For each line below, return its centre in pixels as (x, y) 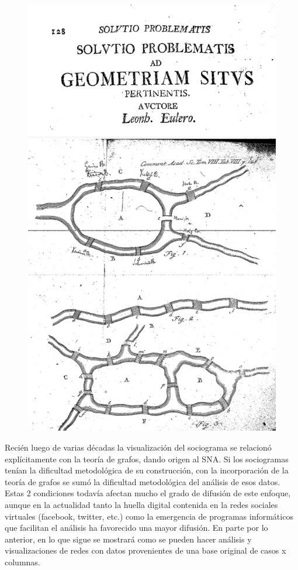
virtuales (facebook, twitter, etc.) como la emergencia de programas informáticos (149, 516)
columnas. (22, 562)
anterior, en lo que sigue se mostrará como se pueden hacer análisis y (128, 539)
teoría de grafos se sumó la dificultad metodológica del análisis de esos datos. (143, 481)
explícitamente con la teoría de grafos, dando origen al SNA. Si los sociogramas (147, 459)
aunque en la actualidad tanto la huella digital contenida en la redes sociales (141, 505)
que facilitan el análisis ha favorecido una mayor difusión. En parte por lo (136, 528)
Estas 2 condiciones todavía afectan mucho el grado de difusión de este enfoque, (148, 493)
